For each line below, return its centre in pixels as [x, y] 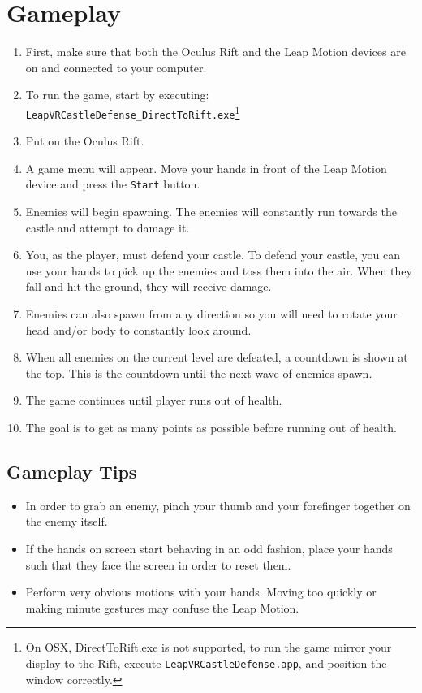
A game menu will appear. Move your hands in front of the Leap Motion [206, 168]
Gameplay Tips [72, 471]
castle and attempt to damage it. [108, 227]
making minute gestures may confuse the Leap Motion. [162, 607]
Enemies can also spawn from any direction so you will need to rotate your [211, 314]
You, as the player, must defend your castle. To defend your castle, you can [213, 255]
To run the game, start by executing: [117, 95]
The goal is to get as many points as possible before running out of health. [211, 427]
